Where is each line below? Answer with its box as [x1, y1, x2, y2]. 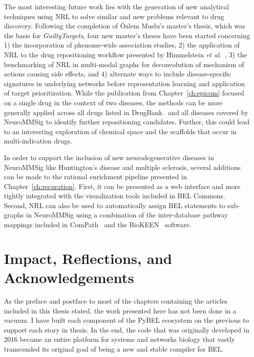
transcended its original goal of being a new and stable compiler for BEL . [4, 343, 224, 354]
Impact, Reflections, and [4, 248, 172, 268]
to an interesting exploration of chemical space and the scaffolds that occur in [4, 126, 237, 136]
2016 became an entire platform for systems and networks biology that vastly [4, 334, 235, 344]
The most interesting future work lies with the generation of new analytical [4, 1, 229, 11]
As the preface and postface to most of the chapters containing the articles [4, 295, 228, 306]
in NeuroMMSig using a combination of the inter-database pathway [26, 210, 228, 220]
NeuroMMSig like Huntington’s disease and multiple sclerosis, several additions [4, 162, 241, 172]
